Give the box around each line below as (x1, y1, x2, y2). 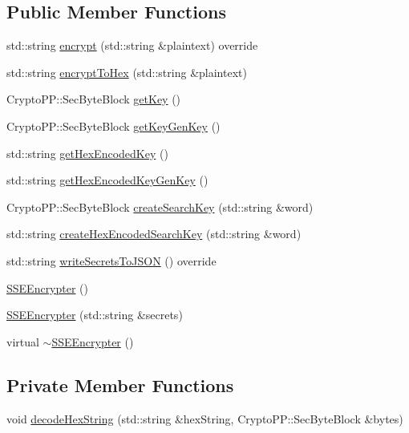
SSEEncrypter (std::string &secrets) (6, 306, 183, 323)
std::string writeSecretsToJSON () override (6, 252, 217, 269)
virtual (6, 333, 39, 350)
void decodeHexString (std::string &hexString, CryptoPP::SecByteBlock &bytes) (6, 410, 403, 427)
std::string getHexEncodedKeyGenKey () (6, 172, 209, 188)
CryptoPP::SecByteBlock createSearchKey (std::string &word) (6, 198, 314, 215)
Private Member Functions (6, 372, 234, 397)
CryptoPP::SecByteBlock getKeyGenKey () (6, 117, 221, 134)
